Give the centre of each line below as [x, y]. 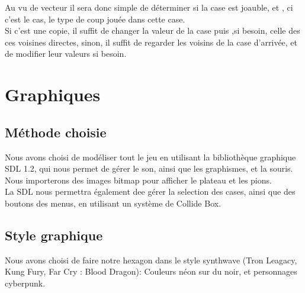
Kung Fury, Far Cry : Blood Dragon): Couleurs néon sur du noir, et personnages [151, 271]
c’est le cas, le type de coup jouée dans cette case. [95, 19]
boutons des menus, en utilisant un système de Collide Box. [113, 203]
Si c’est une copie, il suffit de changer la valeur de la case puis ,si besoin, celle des [152, 30]
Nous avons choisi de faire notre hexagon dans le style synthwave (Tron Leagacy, [151, 260]
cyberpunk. [25, 283]
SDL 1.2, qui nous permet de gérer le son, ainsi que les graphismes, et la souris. [149, 168]
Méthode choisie [56, 132]
